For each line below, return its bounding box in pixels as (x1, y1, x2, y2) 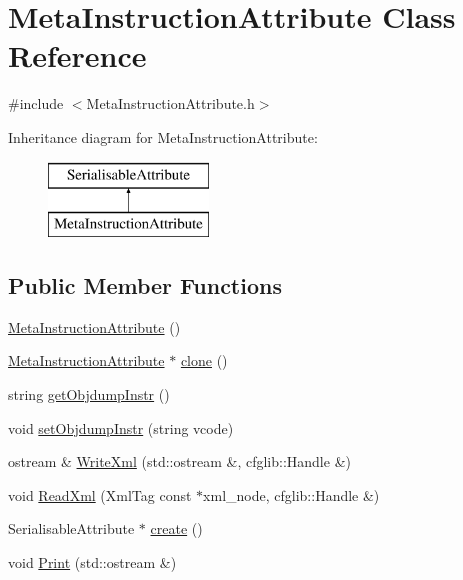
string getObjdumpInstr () (8, 384, 170, 405)
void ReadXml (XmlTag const (8, 484, 192, 505)
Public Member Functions (8, 270, 282, 301)
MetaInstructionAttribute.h (86, 93, 255, 114)
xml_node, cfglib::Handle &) (203, 484, 380, 505)
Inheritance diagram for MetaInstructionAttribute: (8, 126, 318, 147)
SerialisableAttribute (8, 518, 135, 539)
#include (8, 93, 64, 114)
